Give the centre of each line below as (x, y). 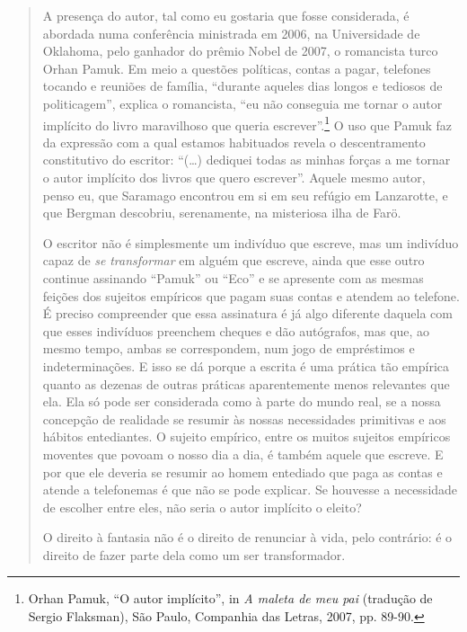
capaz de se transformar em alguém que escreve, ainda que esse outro (233, 260)
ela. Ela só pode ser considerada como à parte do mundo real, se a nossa (242, 401)
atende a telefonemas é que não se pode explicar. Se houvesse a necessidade (250, 490)
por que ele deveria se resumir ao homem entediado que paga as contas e (242, 472)
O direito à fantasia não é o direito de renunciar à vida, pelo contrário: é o (247, 537)
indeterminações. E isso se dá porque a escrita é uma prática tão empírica (246, 365)
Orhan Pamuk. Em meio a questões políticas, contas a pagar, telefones (237, 68)
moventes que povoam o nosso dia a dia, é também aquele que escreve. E (243, 454)
